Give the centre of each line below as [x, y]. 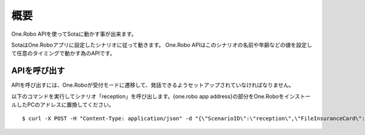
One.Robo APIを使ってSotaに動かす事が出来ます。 [74, 34]
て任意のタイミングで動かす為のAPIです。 [63, 53]
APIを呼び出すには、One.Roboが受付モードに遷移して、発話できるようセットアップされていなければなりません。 [153, 85]
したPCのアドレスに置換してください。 [65, 105]
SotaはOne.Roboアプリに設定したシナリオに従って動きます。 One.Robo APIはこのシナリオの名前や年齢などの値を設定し [162, 45]
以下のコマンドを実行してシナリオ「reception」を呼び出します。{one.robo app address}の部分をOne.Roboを [148, 96]
